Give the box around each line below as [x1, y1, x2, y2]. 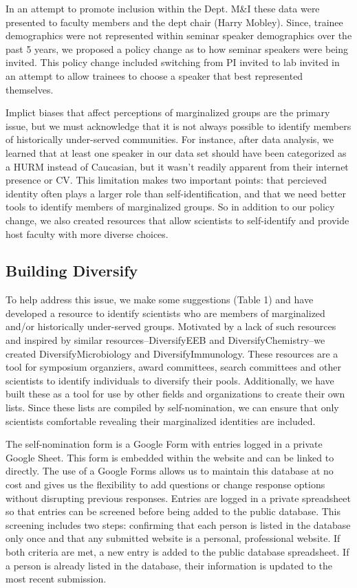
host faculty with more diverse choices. [6, 226, 169, 241]
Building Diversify [6, 260, 138, 281]
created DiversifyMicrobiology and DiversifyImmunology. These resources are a [6, 346, 338, 360]
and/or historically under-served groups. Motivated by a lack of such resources [6, 319, 336, 334]
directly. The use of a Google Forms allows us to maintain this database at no [6, 464, 334, 478]
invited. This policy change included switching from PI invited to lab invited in [6, 55, 340, 69]
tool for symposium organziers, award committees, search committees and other [6, 360, 341, 374]
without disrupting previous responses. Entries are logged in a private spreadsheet [6, 490, 351, 505]
